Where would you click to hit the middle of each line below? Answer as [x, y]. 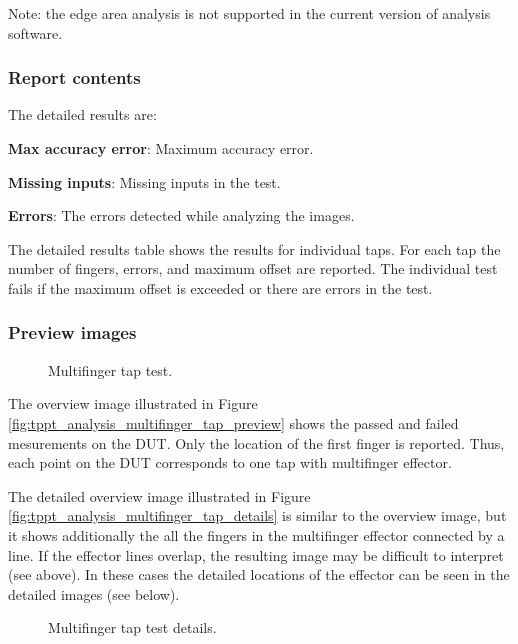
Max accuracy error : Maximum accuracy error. [161, 148]
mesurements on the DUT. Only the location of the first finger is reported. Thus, [256, 442]
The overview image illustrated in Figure [133, 403]
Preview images [72, 332]
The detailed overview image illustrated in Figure [159, 495]
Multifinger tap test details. [132, 627]
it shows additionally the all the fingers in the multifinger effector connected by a [256, 534]
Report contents [74, 77]
